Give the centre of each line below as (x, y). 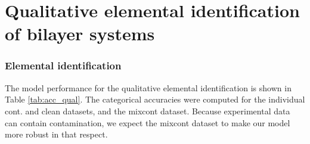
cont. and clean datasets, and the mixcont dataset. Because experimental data (148, 111)
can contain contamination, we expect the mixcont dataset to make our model (148, 122)
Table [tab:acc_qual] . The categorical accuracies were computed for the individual (155, 99)
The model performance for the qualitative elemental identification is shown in (148, 87)
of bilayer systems (80, 33)
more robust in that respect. (56, 134)
